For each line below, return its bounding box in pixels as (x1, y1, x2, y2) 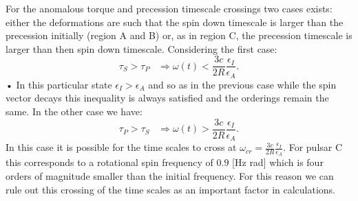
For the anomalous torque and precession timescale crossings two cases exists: (6, 1, 333, 15)
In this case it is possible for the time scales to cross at (6, 140, 237, 154)
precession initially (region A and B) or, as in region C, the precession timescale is (6, 28, 352, 43)
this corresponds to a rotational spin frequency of (6, 155, 213, 169)
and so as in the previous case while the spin (148, 77, 337, 91)
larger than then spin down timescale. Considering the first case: (6, 41, 277, 56)
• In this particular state (6, 77, 112, 91)
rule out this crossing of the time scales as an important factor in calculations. (6, 182, 336, 196)
